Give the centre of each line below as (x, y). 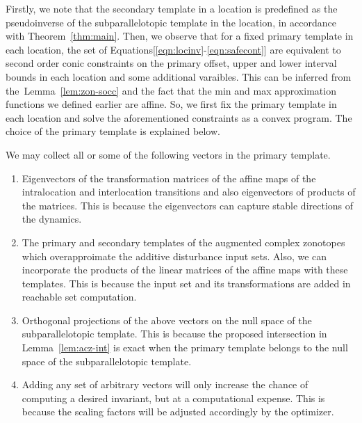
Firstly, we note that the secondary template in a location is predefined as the (172, 8)
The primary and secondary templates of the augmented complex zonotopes (183, 242)
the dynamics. (52, 219)
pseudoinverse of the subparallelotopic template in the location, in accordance (171, 22)
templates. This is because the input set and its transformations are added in (186, 283)
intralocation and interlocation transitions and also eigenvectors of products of (189, 192)
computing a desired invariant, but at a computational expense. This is (173, 398)
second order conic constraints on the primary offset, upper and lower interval (171, 63)
